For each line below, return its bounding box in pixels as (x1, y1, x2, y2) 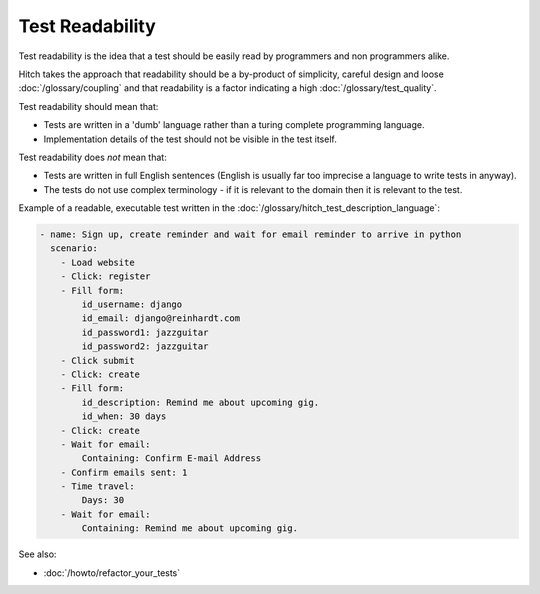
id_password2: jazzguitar (81, 341, 209, 352)
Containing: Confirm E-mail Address (81, 453, 262, 464)
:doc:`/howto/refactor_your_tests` (43, 566, 181, 579)
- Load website (60, 256, 135, 268)
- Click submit (60, 355, 135, 366)
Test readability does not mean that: (18, 151, 167, 163)
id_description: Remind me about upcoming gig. (81, 396, 320, 408)
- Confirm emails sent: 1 (60, 466, 188, 478)
